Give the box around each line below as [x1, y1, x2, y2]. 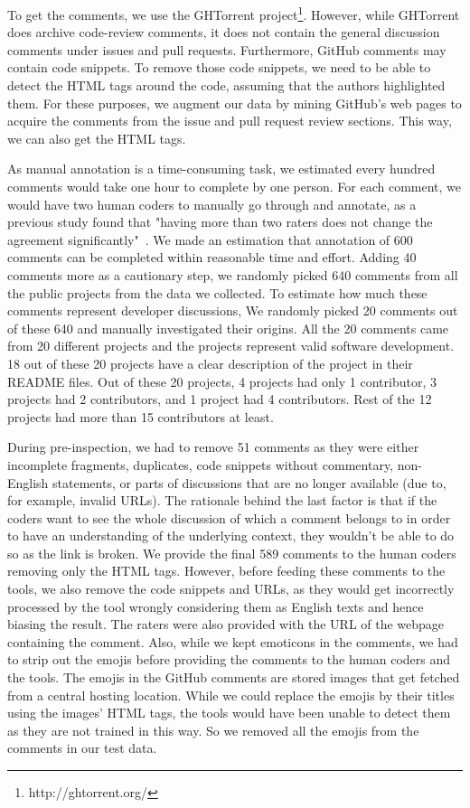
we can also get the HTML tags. [7, 128, 186, 147]
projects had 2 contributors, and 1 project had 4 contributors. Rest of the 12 [7, 390, 432, 409]
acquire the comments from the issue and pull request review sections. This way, [7, 111, 452, 130]
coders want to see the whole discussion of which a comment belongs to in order [7, 508, 451, 527]
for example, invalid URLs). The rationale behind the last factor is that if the [7, 491, 437, 510]
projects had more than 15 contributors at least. [7, 407, 274, 426]
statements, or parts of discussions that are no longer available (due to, [52, 473, 446, 492]
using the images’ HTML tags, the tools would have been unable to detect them [7, 703, 451, 722]
